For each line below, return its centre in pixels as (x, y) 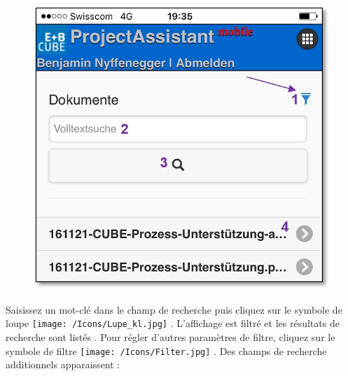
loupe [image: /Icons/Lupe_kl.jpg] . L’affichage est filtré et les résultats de (173, 323)
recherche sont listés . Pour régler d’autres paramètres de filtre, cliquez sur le (170, 337)
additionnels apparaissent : (63, 364)
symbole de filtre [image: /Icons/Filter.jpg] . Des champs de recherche (166, 350)
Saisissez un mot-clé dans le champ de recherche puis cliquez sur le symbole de (174, 309)
